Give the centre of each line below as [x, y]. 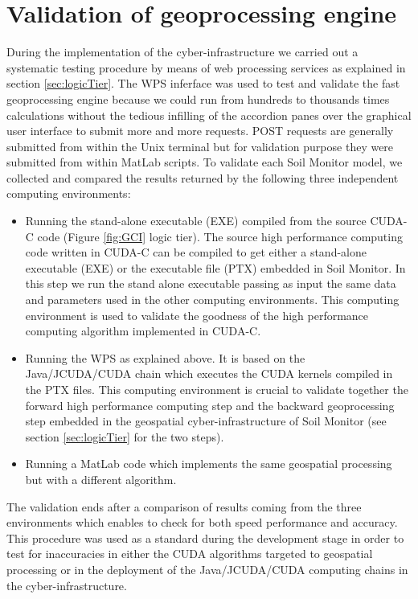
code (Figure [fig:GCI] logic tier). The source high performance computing [220, 236]
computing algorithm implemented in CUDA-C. [143, 331]
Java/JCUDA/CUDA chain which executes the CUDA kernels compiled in [209, 373]
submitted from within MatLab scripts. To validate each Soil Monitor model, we [205, 162]
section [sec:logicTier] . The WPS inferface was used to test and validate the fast [203, 83]
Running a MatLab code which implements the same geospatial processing [209, 464]
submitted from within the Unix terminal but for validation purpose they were [200, 146]
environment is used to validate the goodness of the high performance [197, 315]
